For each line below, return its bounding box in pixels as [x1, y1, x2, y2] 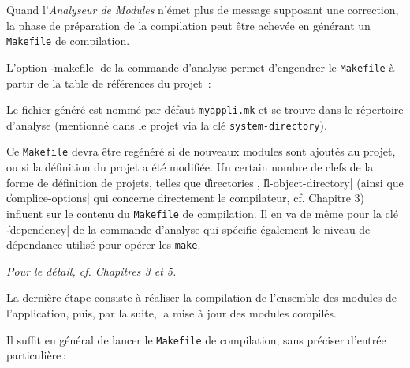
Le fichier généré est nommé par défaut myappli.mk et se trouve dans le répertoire [6, 101, 404, 118]
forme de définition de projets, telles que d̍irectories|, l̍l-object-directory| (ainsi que [6, 174, 404, 190]
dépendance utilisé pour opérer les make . [6, 236, 201, 253]
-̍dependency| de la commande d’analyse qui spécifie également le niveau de [6, 220, 371, 237]
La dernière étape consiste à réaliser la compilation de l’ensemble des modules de [6, 289, 397, 306]
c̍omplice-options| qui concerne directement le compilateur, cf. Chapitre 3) [6, 190, 365, 206]
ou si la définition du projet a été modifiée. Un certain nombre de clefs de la [6, 159, 374, 175]
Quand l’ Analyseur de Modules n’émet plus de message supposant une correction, [6, 2, 399, 17]
